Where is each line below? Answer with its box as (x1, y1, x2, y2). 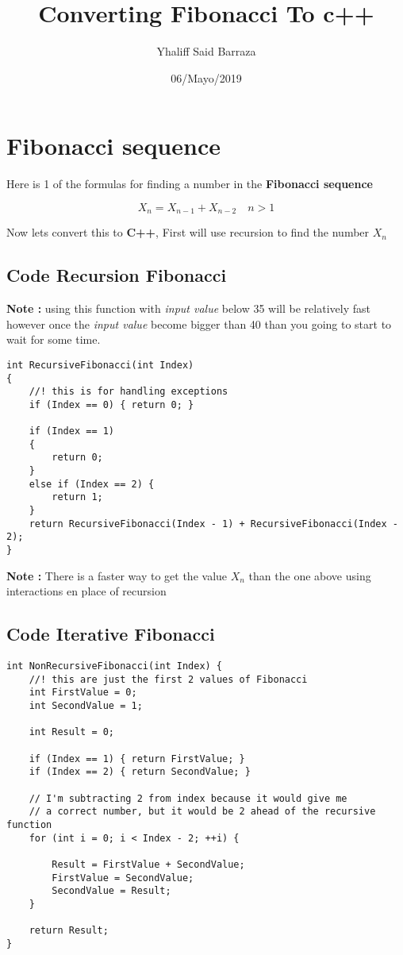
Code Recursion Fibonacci (6, 263, 227, 287)
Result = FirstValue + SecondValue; (52, 858, 245, 870)
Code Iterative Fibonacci (6, 622, 215, 646)
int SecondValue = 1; (29, 700, 143, 712)
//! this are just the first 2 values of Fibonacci (29, 673, 308, 685)
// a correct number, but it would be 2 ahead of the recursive (29, 806, 376, 818)
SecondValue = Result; (52, 885, 171, 897)
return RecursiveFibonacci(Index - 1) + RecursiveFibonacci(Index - (29, 518, 398, 529)
